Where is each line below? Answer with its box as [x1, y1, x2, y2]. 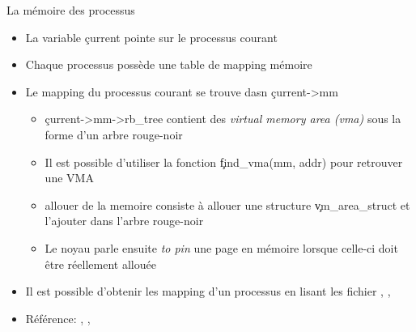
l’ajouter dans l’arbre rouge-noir [45, 212, 204, 229]
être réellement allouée [45, 255, 156, 272]
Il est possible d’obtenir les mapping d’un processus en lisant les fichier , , [25, 283, 391, 300]
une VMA [45, 169, 94, 186]
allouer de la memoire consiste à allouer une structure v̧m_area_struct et [45, 196, 410, 213]
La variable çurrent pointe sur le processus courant [25, 28, 278, 45]
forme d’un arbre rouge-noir [45, 126, 183, 143]
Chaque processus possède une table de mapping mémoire [25, 56, 312, 73]
